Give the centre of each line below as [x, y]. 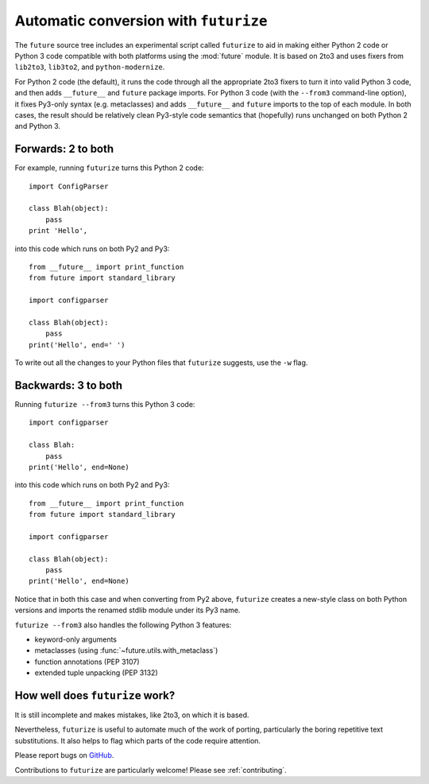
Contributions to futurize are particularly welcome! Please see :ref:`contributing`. [151, 770]
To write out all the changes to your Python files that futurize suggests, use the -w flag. [161, 363]
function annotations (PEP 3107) [87, 662]
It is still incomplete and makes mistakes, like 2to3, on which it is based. [132, 715]
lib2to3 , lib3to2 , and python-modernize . [90, 67]
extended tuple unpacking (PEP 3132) [96, 673]
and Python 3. [38, 126]
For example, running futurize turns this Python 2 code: [109, 168]
